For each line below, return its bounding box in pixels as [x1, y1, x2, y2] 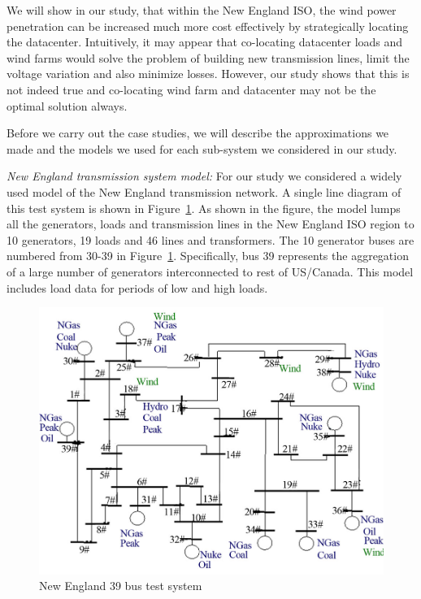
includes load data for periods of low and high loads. [7, 279, 268, 296]
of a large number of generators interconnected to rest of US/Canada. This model [7, 263, 414, 280]
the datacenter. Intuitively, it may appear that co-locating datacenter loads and [7, 33, 403, 50]
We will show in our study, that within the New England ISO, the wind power [7, 2, 397, 18]
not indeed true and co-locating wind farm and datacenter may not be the [7, 80, 376, 98]
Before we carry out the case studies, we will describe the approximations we [7, 124, 389, 141]
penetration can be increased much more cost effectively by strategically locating [7, 17, 409, 34]
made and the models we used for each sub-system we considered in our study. [7, 140, 397, 157]
